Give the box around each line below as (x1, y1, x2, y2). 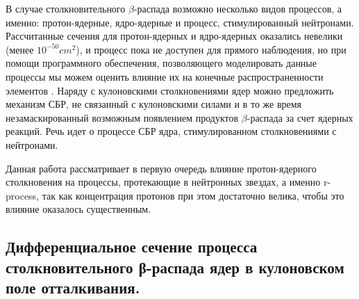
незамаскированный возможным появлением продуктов (6, 110, 239, 124)
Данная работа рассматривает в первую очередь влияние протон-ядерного (6, 161, 317, 175)
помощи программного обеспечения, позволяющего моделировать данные (6, 56, 317, 70)
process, (6, 188, 40, 202)
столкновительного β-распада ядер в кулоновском (6, 256, 344, 277)
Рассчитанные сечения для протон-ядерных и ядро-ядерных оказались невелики (6, 29, 343, 43)
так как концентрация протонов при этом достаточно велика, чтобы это (42, 188, 344, 202)
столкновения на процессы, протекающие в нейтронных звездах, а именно (6, 175, 321, 189)
